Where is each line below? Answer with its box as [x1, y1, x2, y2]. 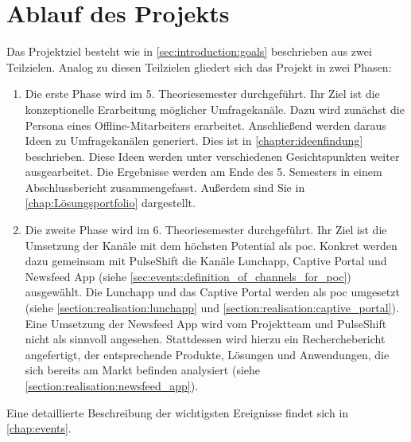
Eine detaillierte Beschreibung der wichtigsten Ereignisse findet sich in [6, 404, 349, 420]
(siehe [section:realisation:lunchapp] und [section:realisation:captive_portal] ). [25, 299, 399, 316]
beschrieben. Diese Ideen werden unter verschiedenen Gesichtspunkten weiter [25, 147, 400, 164]
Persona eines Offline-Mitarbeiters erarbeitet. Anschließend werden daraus [25, 116, 386, 133]
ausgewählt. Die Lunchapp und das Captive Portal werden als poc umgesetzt [25, 284, 400, 300]
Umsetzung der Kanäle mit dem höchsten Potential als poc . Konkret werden [25, 237, 397, 253]
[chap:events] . [6, 420, 72, 436]
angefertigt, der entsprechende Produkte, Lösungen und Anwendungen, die [25, 346, 390, 362]
